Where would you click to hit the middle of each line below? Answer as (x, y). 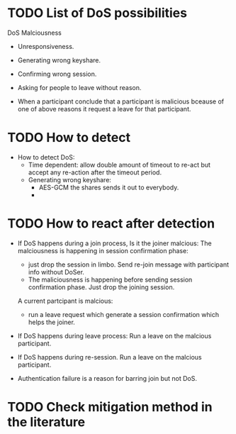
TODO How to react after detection (111, 224)
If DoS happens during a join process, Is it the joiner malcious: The (114, 243)
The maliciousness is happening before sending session (110, 279)
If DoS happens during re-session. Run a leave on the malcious (109, 357)
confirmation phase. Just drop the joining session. (101, 287)
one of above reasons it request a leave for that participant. (104, 108)
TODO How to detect (69, 138)
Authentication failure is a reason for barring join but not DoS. (107, 378)
